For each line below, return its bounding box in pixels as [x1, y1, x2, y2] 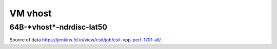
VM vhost [9, 8, 52, 19]
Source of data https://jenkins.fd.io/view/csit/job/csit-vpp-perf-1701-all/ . [9, 37, 162, 43]
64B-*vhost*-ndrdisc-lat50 [9, 22, 108, 32]
